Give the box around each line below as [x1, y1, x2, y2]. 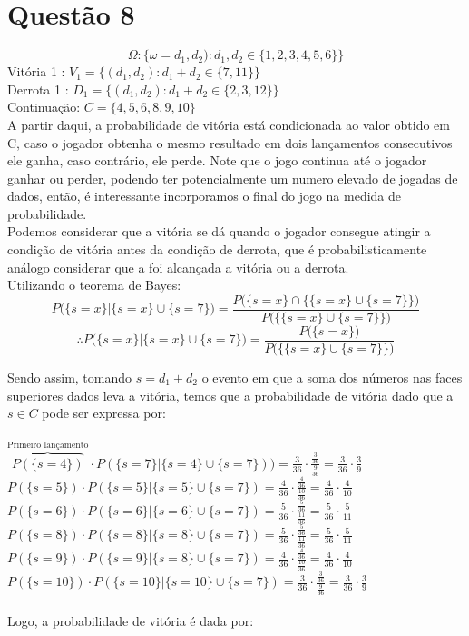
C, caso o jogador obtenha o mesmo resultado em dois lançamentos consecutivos [7, 133, 453, 152]
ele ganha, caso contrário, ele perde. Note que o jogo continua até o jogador [7, 151, 427, 170]
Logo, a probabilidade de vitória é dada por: [7, 611, 254, 631]
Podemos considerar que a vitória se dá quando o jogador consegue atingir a [7, 222, 431, 241]
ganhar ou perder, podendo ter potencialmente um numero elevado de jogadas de [7, 168, 458, 187]
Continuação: [7, 97, 81, 116]
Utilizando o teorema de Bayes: [7, 275, 181, 294]
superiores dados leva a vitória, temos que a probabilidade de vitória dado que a [7, 385, 454, 404]
